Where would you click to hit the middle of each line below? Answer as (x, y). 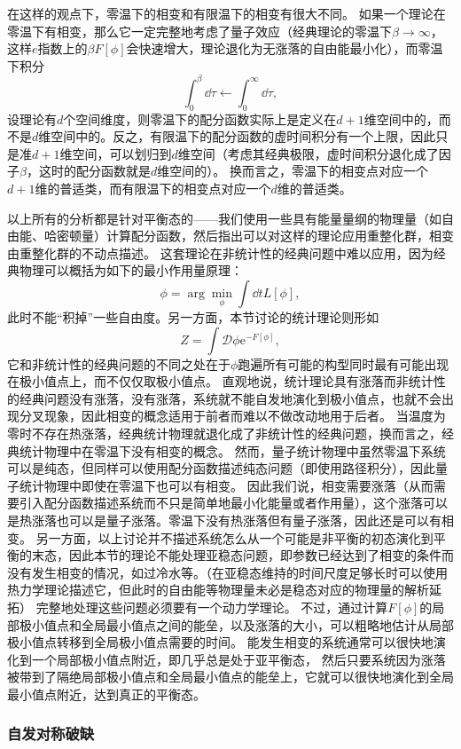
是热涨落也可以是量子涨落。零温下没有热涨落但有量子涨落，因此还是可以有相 (230, 520)
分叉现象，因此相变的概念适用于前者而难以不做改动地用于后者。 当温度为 (232, 416)
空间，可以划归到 (122, 153)
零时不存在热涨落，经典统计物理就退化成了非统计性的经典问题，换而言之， (224, 433)
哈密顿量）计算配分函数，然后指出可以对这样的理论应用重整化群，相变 (249, 236)
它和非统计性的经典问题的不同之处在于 (119, 363)
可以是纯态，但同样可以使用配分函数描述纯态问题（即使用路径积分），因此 (221, 468)
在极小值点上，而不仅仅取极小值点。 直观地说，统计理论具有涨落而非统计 (220, 381)
